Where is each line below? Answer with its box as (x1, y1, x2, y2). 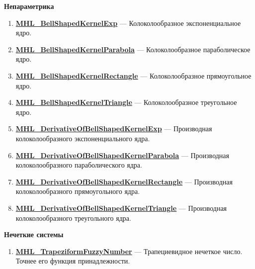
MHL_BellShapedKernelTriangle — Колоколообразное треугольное (15, 97, 237, 107)
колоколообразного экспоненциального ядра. (15, 133, 150, 143)
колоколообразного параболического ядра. (15, 160, 142, 170)
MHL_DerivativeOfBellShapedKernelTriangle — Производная (15, 202, 227, 213)
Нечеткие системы (4, 229, 64, 240)
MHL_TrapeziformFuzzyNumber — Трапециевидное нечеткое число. (15, 246, 243, 256)
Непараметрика (4, 1, 54, 11)
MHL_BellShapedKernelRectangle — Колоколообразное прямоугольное (15, 70, 252, 81)
